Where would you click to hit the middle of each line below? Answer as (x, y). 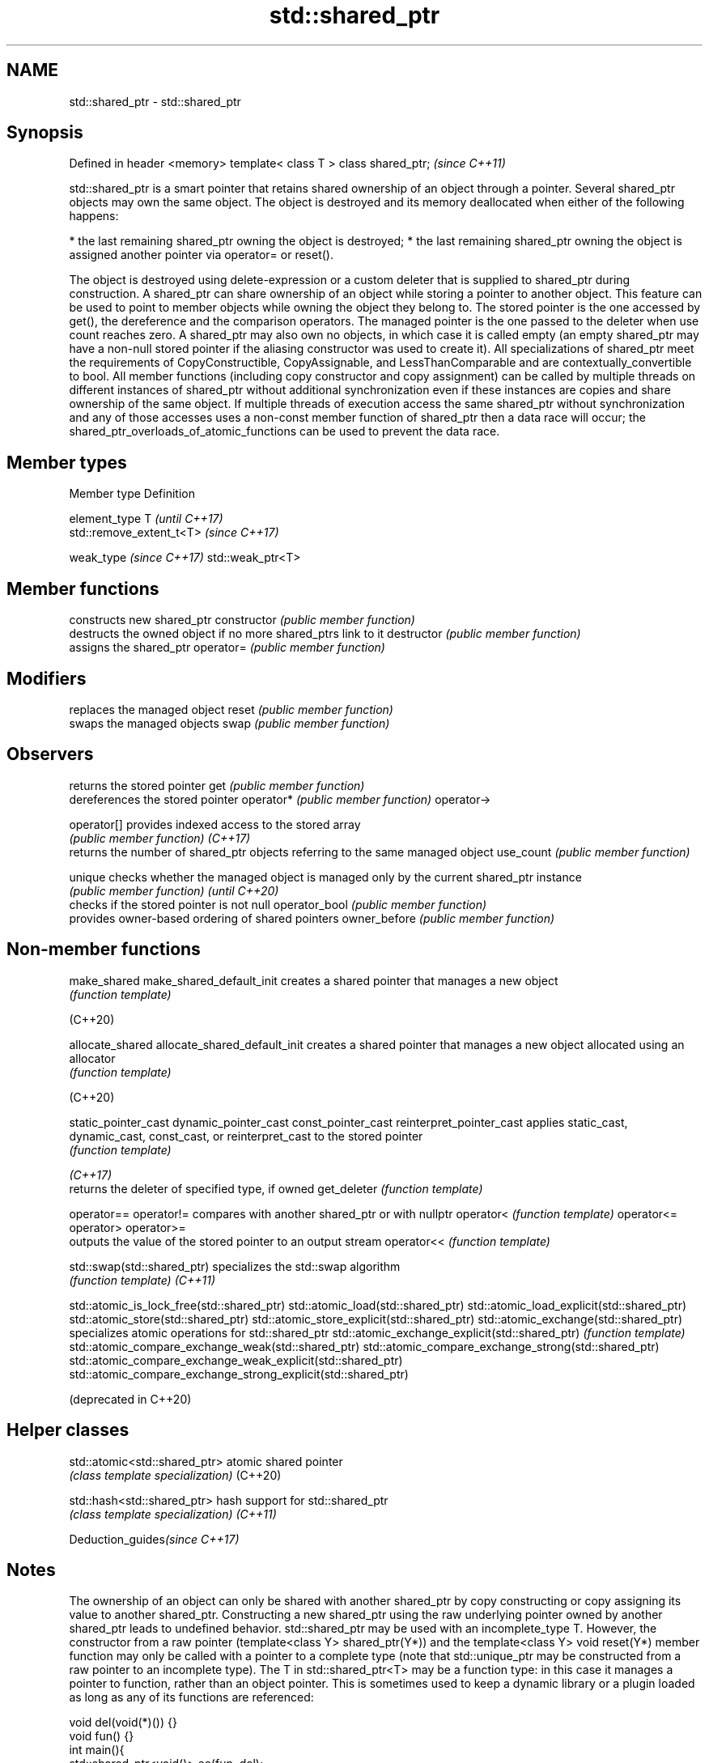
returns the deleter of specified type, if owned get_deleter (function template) (276, 1188)
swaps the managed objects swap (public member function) (229, 723)
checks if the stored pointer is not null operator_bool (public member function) (278, 904)
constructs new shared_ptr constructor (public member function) (242, 620)
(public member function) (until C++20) (174, 890)
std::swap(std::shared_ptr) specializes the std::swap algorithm (235, 1266)
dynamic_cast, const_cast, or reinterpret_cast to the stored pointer (246, 1136)
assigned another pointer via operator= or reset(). (201, 255)
